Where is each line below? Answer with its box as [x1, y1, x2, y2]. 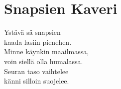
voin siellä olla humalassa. [4, 56, 83, 66]
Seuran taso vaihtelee [4, 66, 69, 76]
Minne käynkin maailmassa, [4, 46, 89, 57]
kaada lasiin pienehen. [4, 36, 72, 47]
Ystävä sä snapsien [4, 27, 61, 37]
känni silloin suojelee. [4, 76, 69, 86]
